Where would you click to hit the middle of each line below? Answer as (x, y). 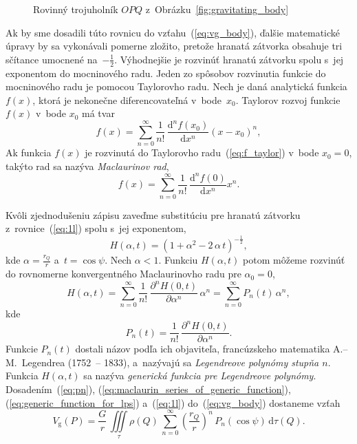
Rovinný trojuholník (76, 9)
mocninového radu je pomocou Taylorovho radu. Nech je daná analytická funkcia (176, 86)
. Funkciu (178, 260)
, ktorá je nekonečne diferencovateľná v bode (127, 99)
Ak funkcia (29, 152)
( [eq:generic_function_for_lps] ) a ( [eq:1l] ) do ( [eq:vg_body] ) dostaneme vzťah (173, 402)
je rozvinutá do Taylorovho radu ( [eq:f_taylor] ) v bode (202, 152)
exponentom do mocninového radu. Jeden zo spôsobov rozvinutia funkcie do (166, 73)
